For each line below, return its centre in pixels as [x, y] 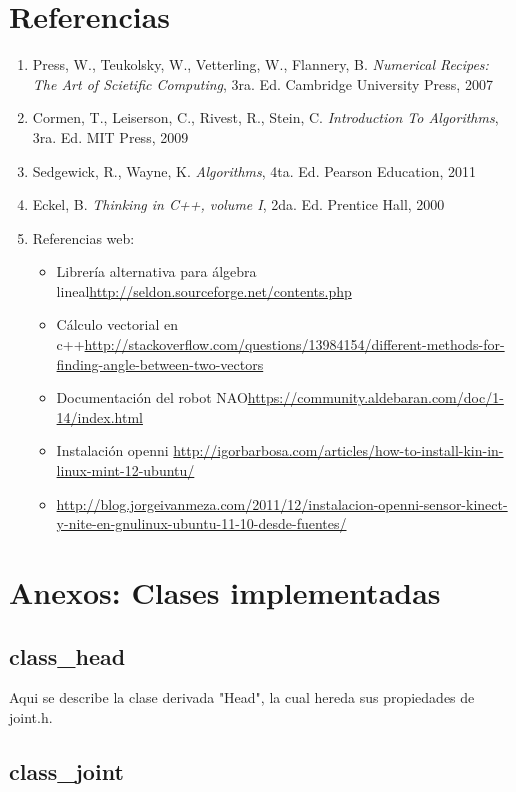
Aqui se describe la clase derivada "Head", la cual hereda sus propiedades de [242, 697]
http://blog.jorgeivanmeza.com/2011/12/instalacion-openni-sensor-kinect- [282, 503]
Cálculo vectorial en [117, 324]
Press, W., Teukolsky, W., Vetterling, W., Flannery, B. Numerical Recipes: [260, 64]
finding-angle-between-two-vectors [160, 363]
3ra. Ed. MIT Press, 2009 [110, 136]
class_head [67, 655]
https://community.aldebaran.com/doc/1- [375, 397]
